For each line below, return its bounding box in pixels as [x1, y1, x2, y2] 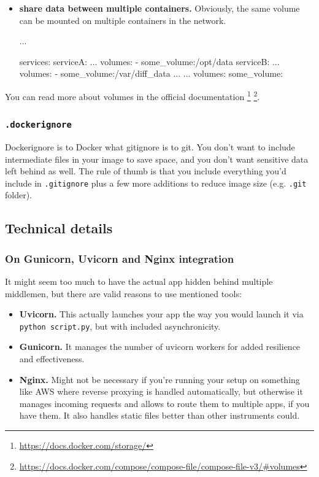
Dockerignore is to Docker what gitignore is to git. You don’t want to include [5, 141, 295, 153]
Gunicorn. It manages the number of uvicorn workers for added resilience [19, 340, 301, 353]
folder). [5, 188, 33, 201]
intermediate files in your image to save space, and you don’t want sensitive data [5, 152, 309, 165]
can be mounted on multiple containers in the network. [19, 14, 226, 26]
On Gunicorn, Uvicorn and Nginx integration [5, 250, 234, 266]
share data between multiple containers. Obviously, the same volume [19, 2, 300, 14]
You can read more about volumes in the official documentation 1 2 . [5, 88, 260, 103]
